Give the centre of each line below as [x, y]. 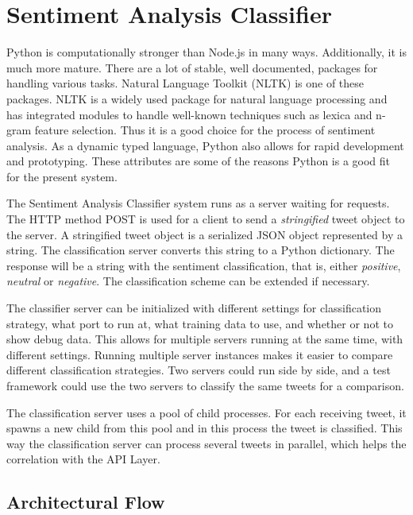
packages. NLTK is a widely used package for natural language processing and [197, 98]
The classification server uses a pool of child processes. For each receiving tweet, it [206, 412]
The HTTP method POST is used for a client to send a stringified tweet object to [206, 219]
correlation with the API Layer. [83, 459]
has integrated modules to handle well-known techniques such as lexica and [189, 114]
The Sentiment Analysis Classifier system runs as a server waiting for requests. [198, 203]
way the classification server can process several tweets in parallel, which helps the [206, 443]
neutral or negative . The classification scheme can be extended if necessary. [188, 281]
